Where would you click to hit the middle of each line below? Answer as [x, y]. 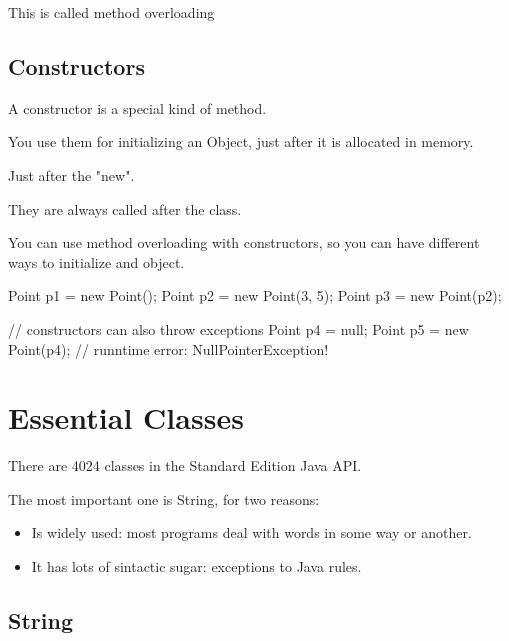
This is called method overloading [111, 12]
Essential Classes [126, 417]
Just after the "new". [71, 174]
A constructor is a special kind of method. [137, 107]
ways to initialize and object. [96, 261]
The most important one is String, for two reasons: [164, 498]
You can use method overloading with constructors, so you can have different [244, 242]
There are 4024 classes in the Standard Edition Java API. [185, 465]
